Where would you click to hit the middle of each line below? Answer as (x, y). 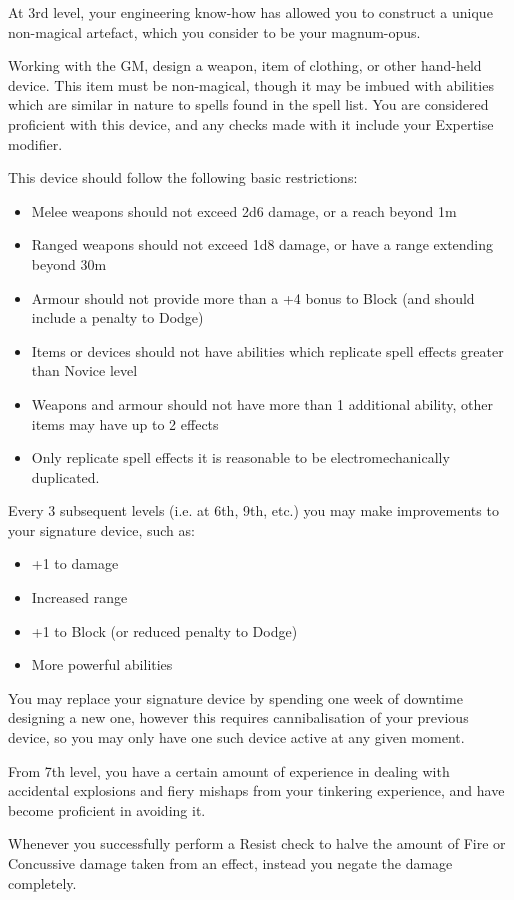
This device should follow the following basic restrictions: (183, 177)
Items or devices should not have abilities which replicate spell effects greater (267, 350)
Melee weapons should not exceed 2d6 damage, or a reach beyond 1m (244, 210)
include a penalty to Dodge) (117, 317)
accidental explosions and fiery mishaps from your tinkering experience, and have (256, 790)
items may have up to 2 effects (125, 423)
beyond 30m (69, 263)
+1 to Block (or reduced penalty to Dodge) (164, 630)
